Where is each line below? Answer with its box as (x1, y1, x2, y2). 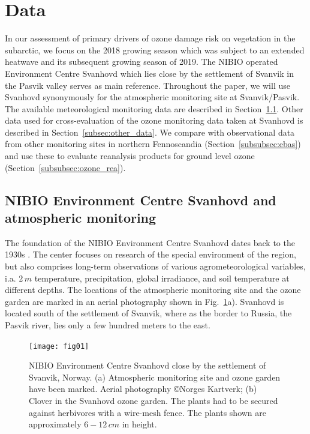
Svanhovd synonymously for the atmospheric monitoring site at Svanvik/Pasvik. (5, 91, 300, 103)
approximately (29, 418, 82, 430)
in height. (122, 418, 157, 430)
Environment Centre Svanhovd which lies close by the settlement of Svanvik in (5, 67, 294, 79)
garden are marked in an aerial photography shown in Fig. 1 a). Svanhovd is (5, 295, 284, 307)
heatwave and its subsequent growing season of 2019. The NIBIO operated (5, 55, 278, 68)
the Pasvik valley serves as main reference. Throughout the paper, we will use (5, 79, 290, 91)
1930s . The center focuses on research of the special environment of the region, (5, 248, 296, 261)
